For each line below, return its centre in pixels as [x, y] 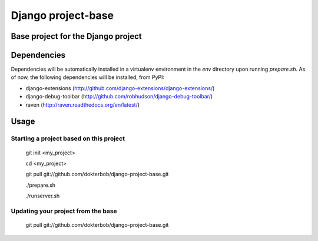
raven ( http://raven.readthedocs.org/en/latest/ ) [83, 105]
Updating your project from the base [64, 211]
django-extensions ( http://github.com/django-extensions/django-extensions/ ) [120, 88]
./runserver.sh [43, 196]
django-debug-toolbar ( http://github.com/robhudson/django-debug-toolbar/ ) [119, 97]
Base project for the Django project [76, 36]
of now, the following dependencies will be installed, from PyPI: [88, 77]
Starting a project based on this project [68, 138]
